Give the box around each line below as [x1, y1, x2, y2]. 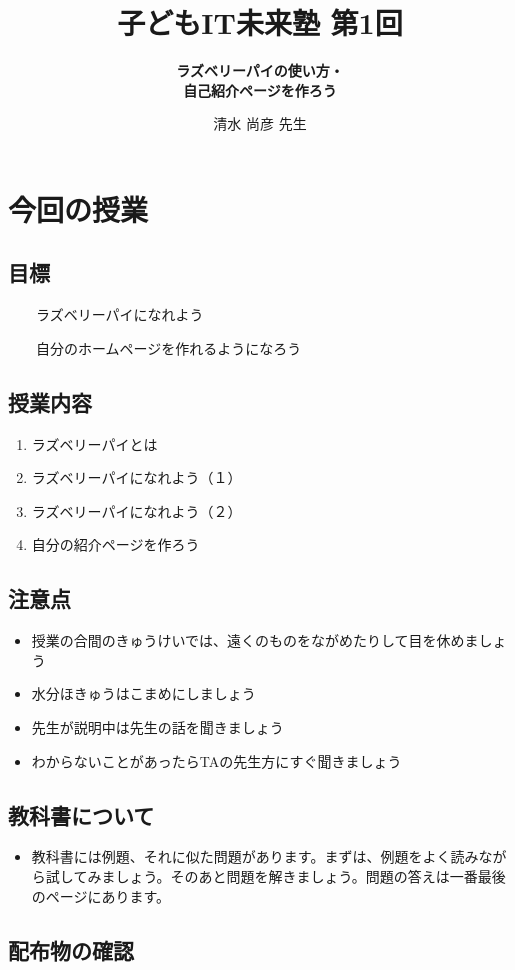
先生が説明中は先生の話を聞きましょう [31, 717, 284, 738]
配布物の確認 [8, 934, 134, 965]
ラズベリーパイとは [31, 433, 158, 454]
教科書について [8, 799, 155, 830]
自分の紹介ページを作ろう [31, 534, 200, 555]
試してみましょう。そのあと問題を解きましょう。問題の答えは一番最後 [45, 866, 506, 887]
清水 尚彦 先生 [213, 113, 307, 134]
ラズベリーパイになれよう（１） [31, 467, 242, 488]
